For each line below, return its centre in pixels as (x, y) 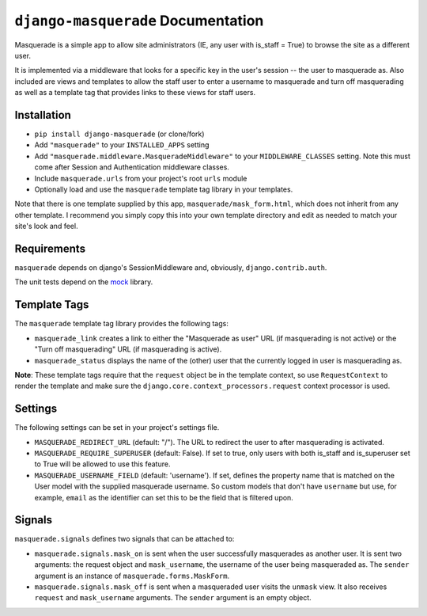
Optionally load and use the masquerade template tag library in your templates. (164, 189)
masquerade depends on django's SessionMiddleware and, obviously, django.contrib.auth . (171, 268)
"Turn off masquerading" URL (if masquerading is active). (128, 349)
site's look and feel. (46, 226)
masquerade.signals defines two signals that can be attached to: (125, 539)
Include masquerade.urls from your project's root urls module (141, 178)
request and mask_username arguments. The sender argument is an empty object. (173, 598)
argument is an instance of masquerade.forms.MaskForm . (132, 576)
